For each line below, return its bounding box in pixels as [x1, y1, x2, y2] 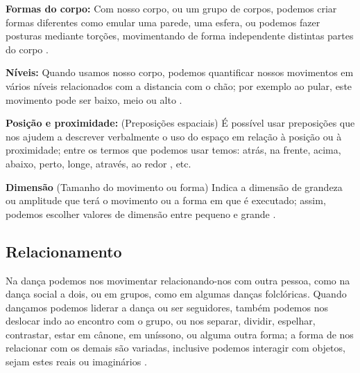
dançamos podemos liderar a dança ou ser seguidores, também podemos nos [6, 300, 328, 314]
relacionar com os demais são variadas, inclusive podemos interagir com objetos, [6, 340, 345, 355]
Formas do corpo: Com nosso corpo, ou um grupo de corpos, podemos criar [6, 1, 337, 15]
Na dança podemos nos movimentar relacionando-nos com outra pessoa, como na [6, 273, 350, 287]
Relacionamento [6, 240, 122, 262]
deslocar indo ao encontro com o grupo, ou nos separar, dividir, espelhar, [6, 313, 316, 328]
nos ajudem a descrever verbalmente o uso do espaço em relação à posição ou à [6, 129, 342, 143]
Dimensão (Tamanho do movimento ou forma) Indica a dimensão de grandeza [6, 179, 343, 194]
